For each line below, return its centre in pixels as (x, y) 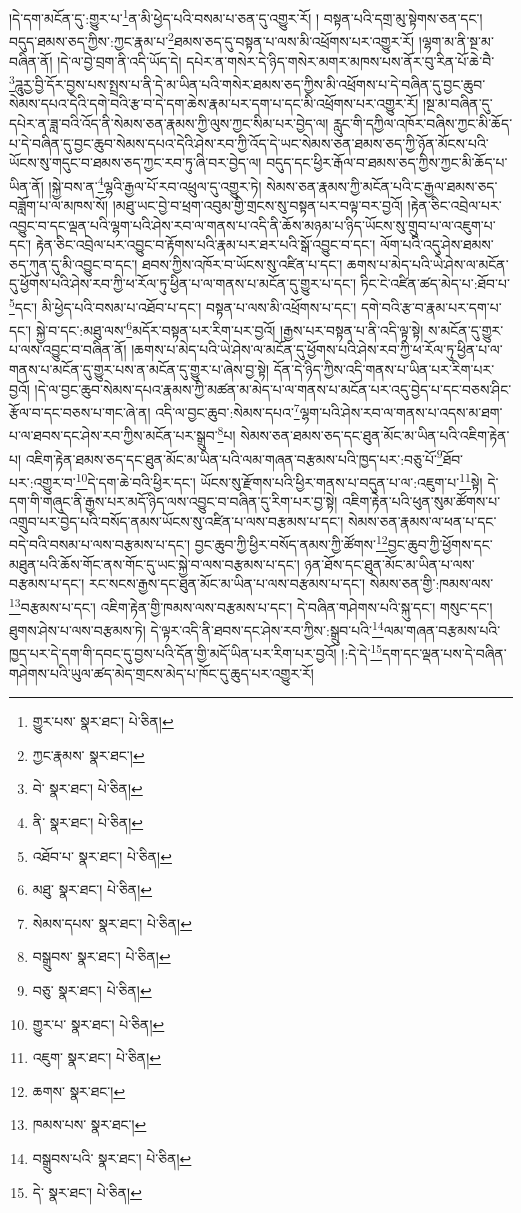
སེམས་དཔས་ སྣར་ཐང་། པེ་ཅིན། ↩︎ (112, 922)
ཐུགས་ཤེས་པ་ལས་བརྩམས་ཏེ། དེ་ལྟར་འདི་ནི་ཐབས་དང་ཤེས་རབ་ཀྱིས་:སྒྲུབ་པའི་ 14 (196, 628)
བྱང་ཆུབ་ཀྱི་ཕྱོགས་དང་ (440, 544)
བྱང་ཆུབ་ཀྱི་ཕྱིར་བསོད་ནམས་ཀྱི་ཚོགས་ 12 (291, 543)
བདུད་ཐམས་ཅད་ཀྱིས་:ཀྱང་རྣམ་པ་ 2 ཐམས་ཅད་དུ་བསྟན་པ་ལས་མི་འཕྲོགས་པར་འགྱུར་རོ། (212, 39)
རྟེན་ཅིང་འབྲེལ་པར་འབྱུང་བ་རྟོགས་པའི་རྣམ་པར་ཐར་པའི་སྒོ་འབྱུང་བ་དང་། (205, 244)
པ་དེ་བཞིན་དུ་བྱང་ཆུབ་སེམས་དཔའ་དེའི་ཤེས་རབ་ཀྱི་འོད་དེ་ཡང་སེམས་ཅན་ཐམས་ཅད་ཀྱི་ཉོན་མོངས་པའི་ (249, 142)
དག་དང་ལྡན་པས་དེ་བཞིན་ (444, 653)
